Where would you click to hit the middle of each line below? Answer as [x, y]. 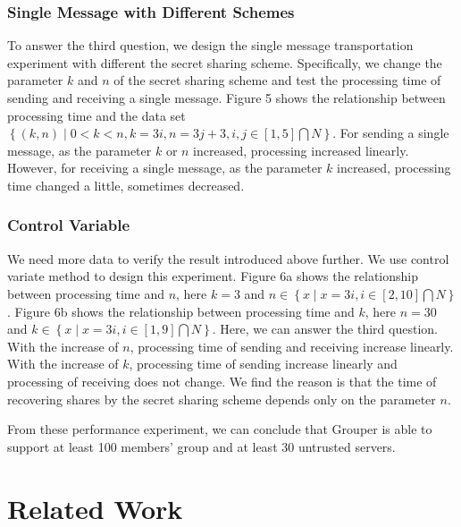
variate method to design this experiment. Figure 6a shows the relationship [213, 276]
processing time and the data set [96, 115]
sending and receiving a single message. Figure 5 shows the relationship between [226, 98]
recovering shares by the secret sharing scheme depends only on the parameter [222, 399]
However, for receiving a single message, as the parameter [165, 168]
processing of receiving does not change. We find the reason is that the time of [222, 381]
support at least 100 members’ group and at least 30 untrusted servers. [201, 446]
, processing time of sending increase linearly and [263, 364]
